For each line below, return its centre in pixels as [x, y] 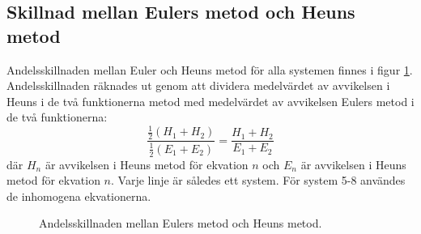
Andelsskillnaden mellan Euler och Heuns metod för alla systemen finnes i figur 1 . [210, 69]
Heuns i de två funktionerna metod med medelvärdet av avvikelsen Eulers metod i [210, 101]
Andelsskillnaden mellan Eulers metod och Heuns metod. [181, 223]
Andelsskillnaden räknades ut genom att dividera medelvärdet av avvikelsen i [198, 85]
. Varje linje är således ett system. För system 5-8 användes [258, 180]
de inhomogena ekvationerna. [79, 196]
